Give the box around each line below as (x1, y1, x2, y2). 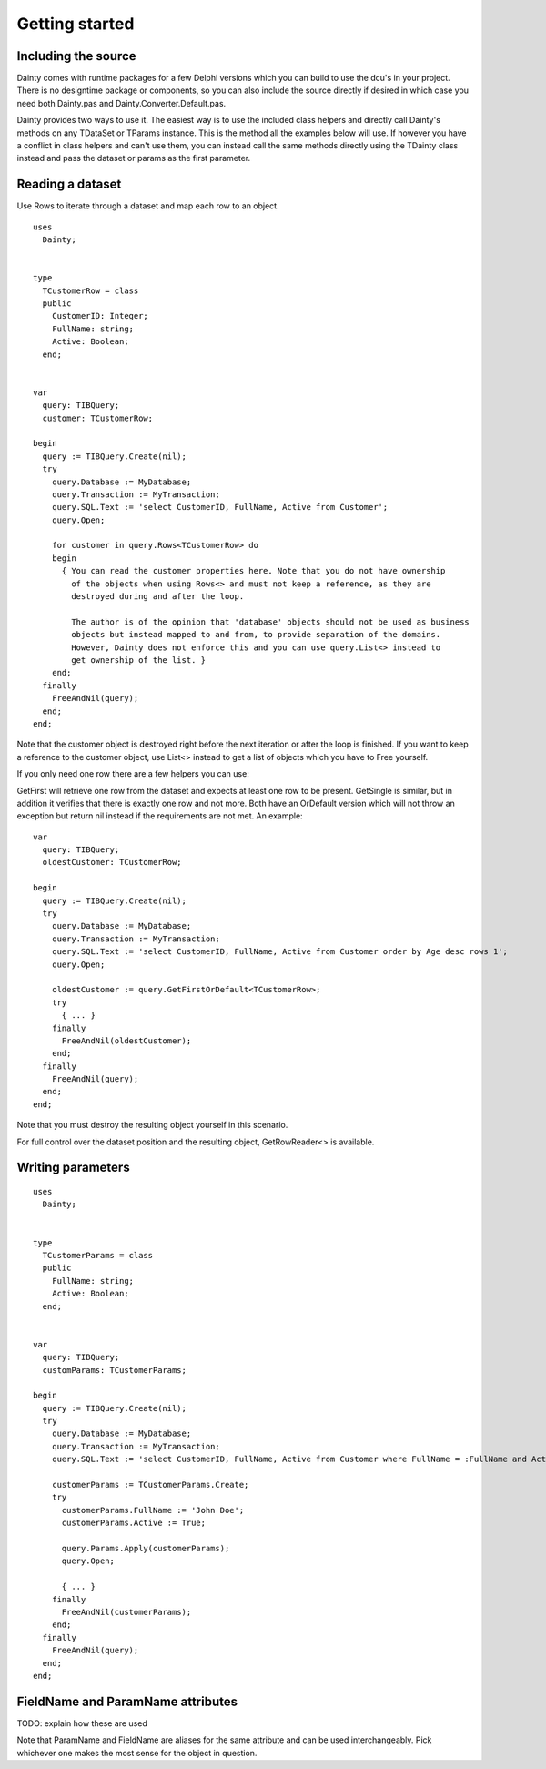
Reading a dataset (16, 177, 122, 192)
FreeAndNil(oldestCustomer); (61, 1035, 192, 1046)
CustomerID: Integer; (51, 310, 149, 321)
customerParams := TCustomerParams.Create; (51, 1479, 249, 1490)
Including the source (16, 48, 136, 64)
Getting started (16, 14, 135, 34)
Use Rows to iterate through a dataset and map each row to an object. (16, 200, 279, 211)
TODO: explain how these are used (16, 1717, 147, 1729)
